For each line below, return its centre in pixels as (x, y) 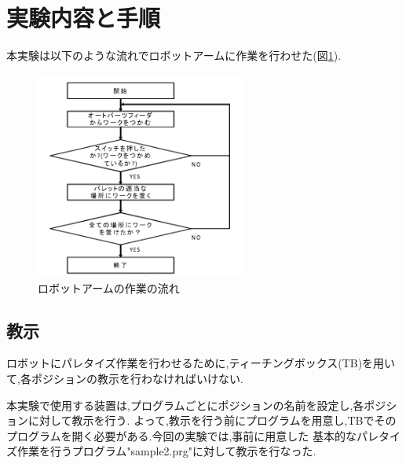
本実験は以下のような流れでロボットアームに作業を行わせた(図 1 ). (174, 55)
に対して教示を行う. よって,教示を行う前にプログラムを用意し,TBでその (212, 420)
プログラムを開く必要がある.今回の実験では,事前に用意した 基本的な (182, 435)
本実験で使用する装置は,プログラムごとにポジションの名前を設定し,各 (185, 405)
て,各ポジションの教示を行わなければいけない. (125, 378)
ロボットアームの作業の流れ (109, 287)
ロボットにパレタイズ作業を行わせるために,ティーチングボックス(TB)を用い (201, 363)
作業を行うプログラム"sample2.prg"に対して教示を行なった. (166, 451)
